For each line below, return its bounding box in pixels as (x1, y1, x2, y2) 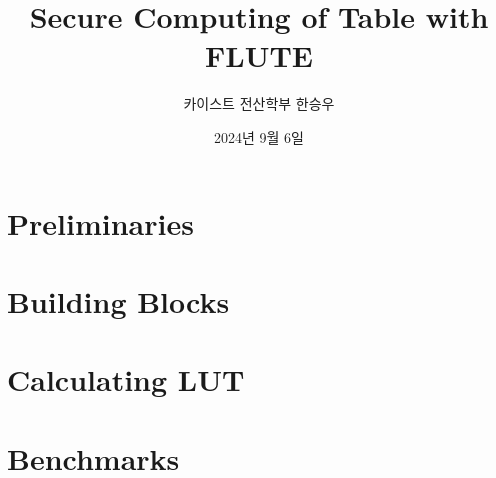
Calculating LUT (7, 359, 245, 400)
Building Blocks (7, 280, 230, 321)
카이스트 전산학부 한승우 (183, 93, 335, 114)
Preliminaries (7, 202, 194, 243)
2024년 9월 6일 (214, 126, 304, 147)
